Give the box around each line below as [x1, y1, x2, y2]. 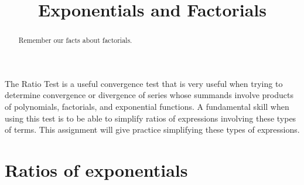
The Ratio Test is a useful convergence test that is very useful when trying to [5, 77, 283, 89]
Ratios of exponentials [5, 157, 188, 181]
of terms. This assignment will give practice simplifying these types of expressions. [5, 123, 300, 136]
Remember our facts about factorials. [18, 35, 132, 45]
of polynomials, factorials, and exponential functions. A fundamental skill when [5, 100, 289, 113]
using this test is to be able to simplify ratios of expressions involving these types [5, 112, 296, 124]
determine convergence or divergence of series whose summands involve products [5, 89, 293, 101]
